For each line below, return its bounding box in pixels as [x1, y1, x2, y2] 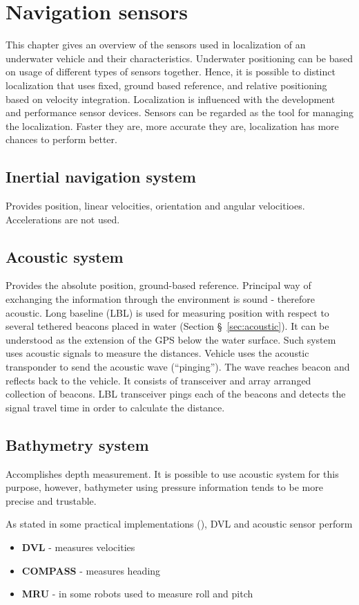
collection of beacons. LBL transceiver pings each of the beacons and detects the [6, 387, 346, 401]
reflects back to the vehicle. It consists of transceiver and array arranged [6, 373, 311, 387]
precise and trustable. [6, 493, 97, 508]
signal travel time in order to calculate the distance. [6, 400, 225, 414]
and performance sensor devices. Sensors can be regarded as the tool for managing [6, 105, 353, 120]
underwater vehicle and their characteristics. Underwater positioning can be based [6, 50, 353, 65]
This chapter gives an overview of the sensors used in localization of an [6, 37, 306, 52]
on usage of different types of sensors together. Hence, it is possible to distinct [6, 64, 336, 79]
